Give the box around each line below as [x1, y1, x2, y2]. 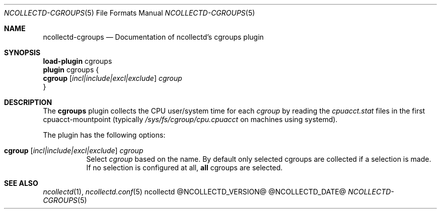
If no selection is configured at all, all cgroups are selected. [86, 163, 283, 172]
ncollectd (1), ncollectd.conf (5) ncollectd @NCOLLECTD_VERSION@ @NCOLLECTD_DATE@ [43, 187, 346, 196]
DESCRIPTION [4, 98, 52, 106]
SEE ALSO [4, 179, 38, 187]
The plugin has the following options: [43, 131, 166, 139]
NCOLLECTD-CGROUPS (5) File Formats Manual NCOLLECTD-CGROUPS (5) [4, 9, 255, 17]
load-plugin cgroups [43, 57, 112, 65]
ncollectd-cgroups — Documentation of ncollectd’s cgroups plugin [43, 33, 264, 41]
